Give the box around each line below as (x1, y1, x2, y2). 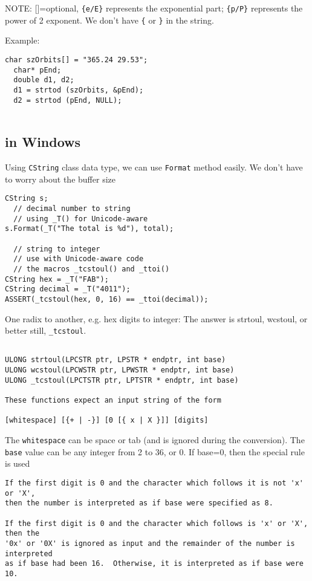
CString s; (5, 194, 48, 203)
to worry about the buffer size (5, 172, 115, 185)
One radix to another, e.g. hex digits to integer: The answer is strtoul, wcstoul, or (5, 312, 308, 325)
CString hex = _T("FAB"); (5, 274, 109, 284)
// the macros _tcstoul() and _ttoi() (13, 264, 170, 273)
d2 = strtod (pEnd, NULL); (13, 96, 122, 105)
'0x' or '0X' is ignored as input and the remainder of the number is (5, 539, 295, 548)
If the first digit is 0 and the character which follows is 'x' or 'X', (5, 519, 308, 528)
